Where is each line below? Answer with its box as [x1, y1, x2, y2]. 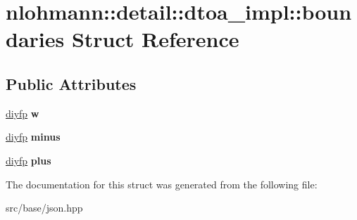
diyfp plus [6, 153, 51, 167]
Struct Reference [71, 25, 239, 53]
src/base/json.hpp [6, 200, 83, 215]
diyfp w [6, 105, 39, 120]
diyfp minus [6, 129, 61, 144]
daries [6, 25, 65, 53]
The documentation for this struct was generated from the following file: [6, 176, 318, 191]
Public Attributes [6, 72, 137, 94]
